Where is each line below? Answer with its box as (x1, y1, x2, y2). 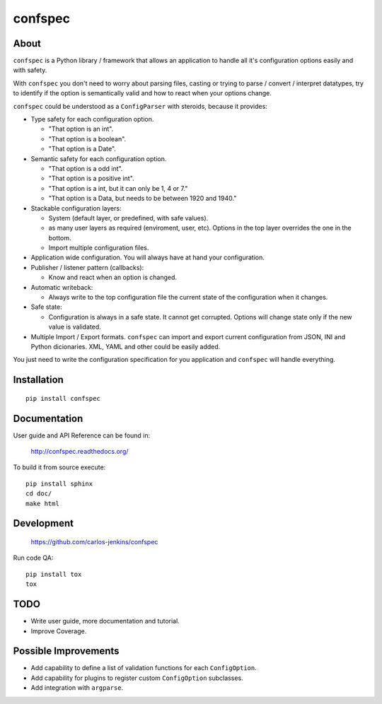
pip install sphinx (25, 479, 93, 488)
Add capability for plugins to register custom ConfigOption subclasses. (30, 674, 243, 682)
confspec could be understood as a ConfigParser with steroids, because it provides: (13, 102, 268, 110)
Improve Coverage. (30, 626, 87, 635)
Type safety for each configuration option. (30, 115, 154, 124)
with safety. (13, 66, 47, 74)
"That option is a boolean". (48, 134, 127, 143)
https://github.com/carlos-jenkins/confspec (30, 538, 158, 546)
